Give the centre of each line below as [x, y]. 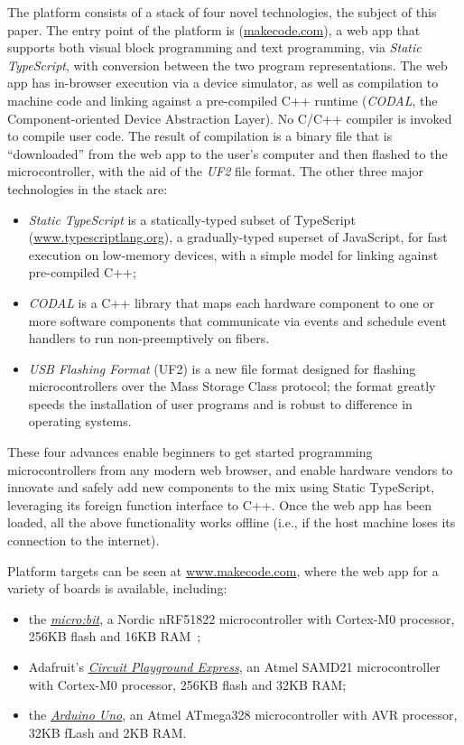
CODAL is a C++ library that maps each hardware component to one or [231, 302]
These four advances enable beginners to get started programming [190, 452]
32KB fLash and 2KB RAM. [107, 732]
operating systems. [80, 421]
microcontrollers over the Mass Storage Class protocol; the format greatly [232, 386]
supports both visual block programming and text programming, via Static [214, 47]
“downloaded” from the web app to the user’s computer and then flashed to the [227, 153]
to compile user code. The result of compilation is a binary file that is [200, 136]
